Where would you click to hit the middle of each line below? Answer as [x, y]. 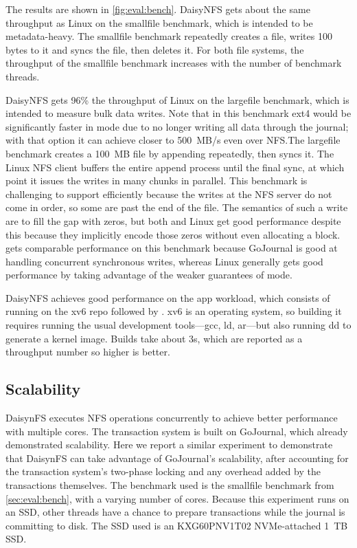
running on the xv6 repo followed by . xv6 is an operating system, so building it [174, 311]
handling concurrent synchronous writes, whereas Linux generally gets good [164, 261]
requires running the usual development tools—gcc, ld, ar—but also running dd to [178, 325]
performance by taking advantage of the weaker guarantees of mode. [149, 275]
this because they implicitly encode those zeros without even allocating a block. [173, 234]
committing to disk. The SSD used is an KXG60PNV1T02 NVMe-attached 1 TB [177, 525]
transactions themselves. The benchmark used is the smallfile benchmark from [170, 485]
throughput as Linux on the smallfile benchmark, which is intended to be [159, 22]
